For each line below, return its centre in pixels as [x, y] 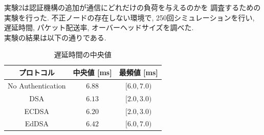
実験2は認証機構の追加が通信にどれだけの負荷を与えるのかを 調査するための [133, 7]
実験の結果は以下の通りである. [55, 37]
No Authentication [37, 85]
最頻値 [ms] [138, 72]
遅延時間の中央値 [83, 54]
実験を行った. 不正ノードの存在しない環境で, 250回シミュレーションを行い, [129, 17]
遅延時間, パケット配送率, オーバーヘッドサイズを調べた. [99, 27]
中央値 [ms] [92, 72]
